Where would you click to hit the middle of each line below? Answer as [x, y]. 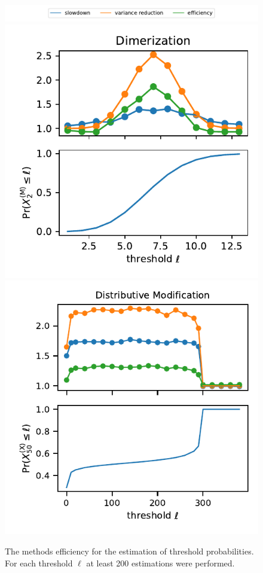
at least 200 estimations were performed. [160, 563]
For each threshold [39, 563]
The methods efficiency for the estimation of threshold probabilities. [129, 551]
